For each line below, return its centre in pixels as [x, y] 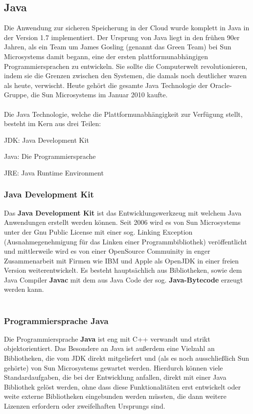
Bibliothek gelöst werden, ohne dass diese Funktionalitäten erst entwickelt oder [122, 386]
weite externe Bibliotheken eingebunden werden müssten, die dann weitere [115, 396]
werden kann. [24, 289]
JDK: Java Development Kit [46, 140]
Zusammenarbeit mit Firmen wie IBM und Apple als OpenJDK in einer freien [121, 260]
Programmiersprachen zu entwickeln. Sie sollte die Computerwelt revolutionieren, [126, 66]
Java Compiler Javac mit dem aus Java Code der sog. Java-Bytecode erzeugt [124, 279]
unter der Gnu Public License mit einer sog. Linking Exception [98, 231]
